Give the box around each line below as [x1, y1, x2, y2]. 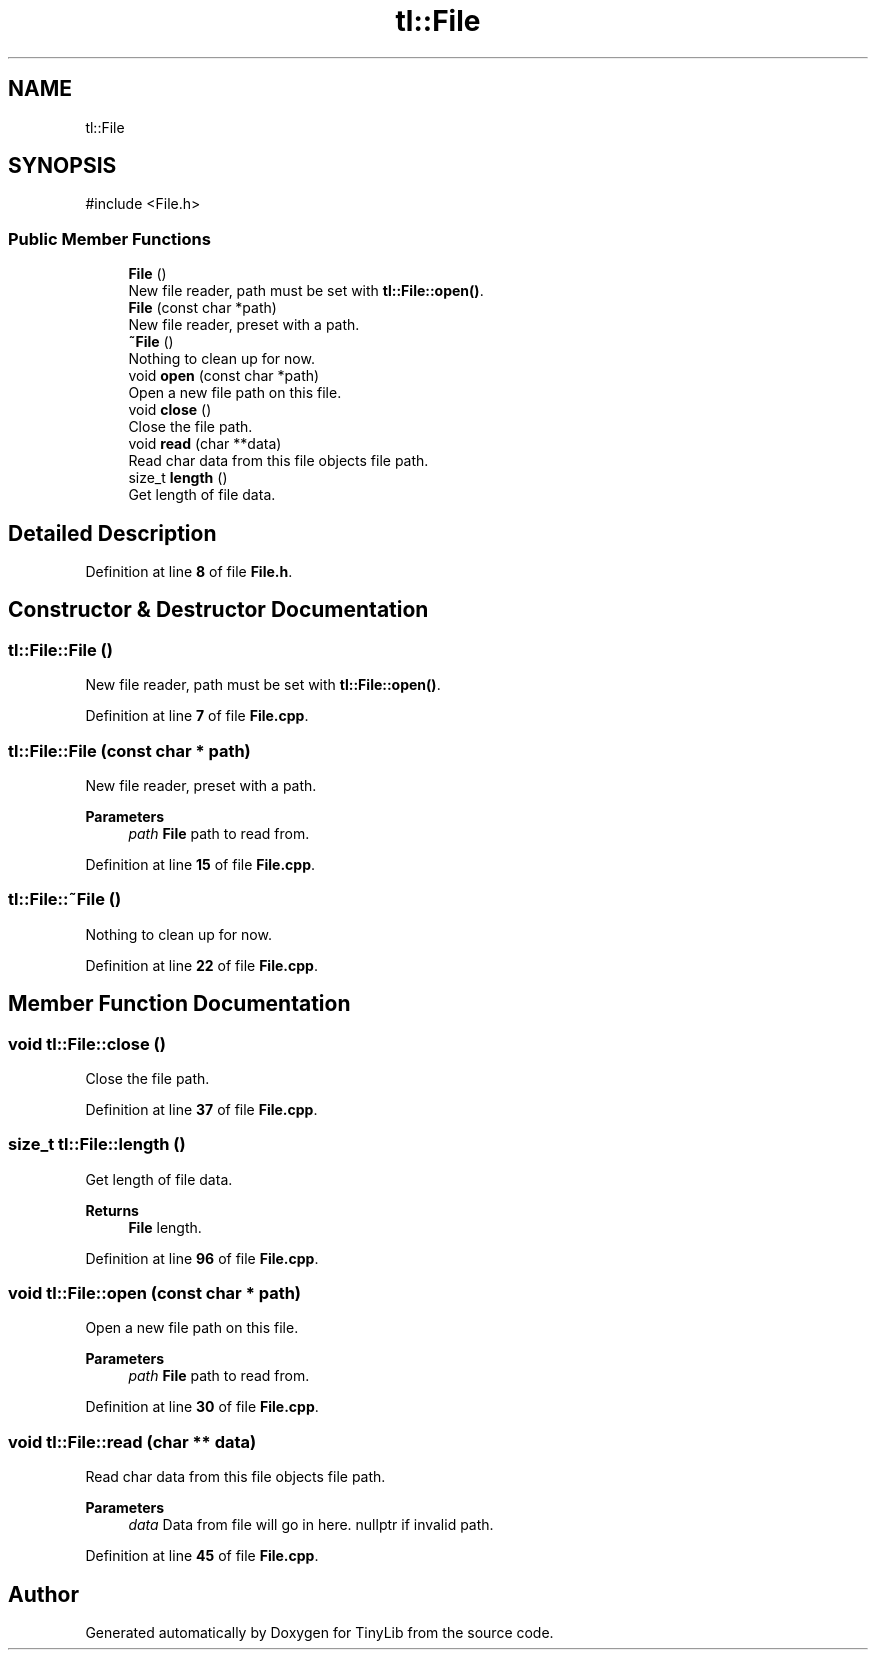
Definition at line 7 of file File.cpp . [85, 707, 309, 725]
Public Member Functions [8, 228, 211, 249]
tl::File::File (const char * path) [8, 740, 251, 761]
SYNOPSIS [8, 153, 117, 179]
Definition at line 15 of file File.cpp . [85, 856, 316, 873]
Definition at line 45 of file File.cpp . [85, 1547, 319, 1565]
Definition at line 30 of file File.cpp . [85, 1398, 319, 1416]
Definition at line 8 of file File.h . [85, 563, 293, 581]
